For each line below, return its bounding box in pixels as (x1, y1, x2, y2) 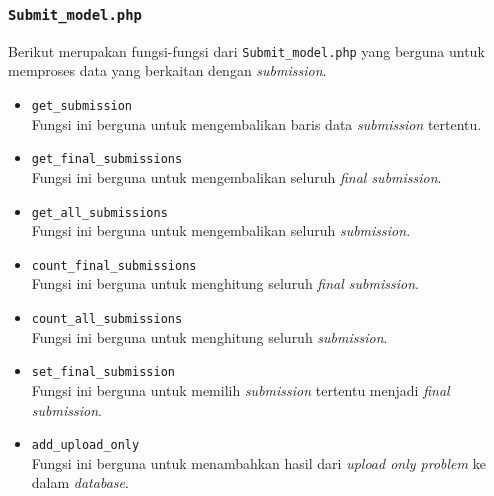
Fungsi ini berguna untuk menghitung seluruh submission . (31, 326, 388, 347)
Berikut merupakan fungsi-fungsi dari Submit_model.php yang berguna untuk (8, 40, 485, 61)
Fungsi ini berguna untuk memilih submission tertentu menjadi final (31, 379, 450, 400)
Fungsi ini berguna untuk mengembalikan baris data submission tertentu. (31, 113, 482, 134)
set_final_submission (31, 365, 175, 380)
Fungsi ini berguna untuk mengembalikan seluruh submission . (31, 220, 411, 241)
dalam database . (31, 472, 129, 493)
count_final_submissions (31, 258, 197, 273)
